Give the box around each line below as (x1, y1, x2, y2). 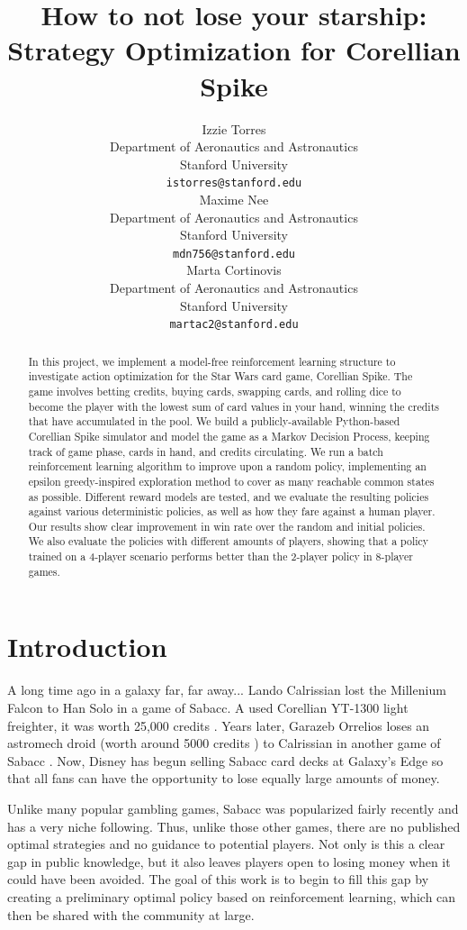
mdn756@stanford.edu (172, 247, 296, 260)
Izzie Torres (202, 119, 266, 138)
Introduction (7, 628, 167, 665)
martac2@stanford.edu (169, 318, 299, 332)
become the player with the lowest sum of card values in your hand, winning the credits (28, 398, 439, 414)
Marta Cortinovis (186, 260, 282, 279)
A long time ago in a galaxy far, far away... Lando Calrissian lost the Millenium (7, 680, 446, 699)
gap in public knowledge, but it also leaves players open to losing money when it (7, 852, 451, 871)
